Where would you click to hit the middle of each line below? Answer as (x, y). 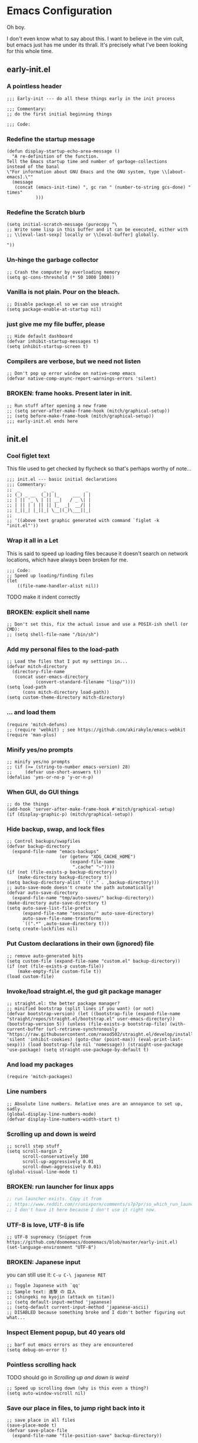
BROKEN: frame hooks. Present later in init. (70, 394)
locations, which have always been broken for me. (67, 560)
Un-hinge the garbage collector (53, 260)
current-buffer (25, 1029)
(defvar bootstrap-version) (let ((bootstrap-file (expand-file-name (94, 1014)
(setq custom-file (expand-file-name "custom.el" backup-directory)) (94, 961)
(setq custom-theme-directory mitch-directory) (66, 698)
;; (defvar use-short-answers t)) (54, 772)
